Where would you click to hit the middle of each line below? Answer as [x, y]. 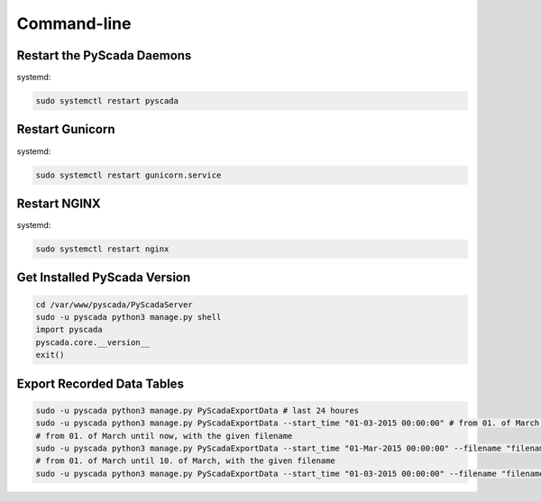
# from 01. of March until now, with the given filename [164, 436]
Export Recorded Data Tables [101, 383]
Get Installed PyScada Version [104, 278]
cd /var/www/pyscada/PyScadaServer [114, 305]
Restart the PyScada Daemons [104, 55]
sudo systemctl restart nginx [102, 249]
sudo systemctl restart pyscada [107, 101]
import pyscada [69, 330]
